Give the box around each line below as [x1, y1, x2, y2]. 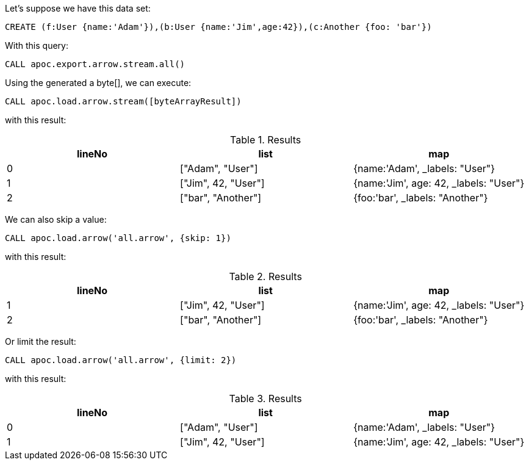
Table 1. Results [230, 134, 301, 146]
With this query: [5, 40, 68, 51]
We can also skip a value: [5, 214, 107, 225]
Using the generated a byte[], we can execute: [5, 77, 192, 88]
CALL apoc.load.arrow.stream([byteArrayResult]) [5, 96, 242, 106]
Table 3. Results [229, 392, 302, 405]
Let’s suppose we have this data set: [5, 3, 151, 13]
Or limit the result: [5, 336, 76, 347]
